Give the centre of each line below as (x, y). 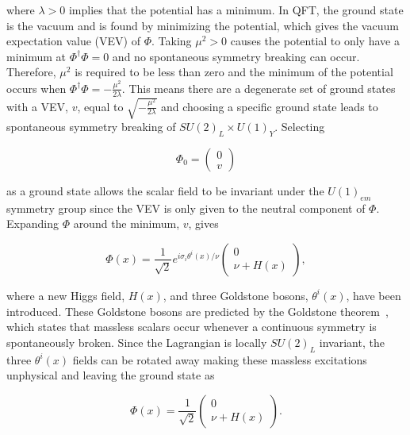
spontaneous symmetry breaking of (91, 127)
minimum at (36, 56)
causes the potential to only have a (315, 41)
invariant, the (352, 342)
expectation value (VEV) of (73, 41)
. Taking (172, 41)
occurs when (36, 88)
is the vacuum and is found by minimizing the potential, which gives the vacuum (203, 25)
